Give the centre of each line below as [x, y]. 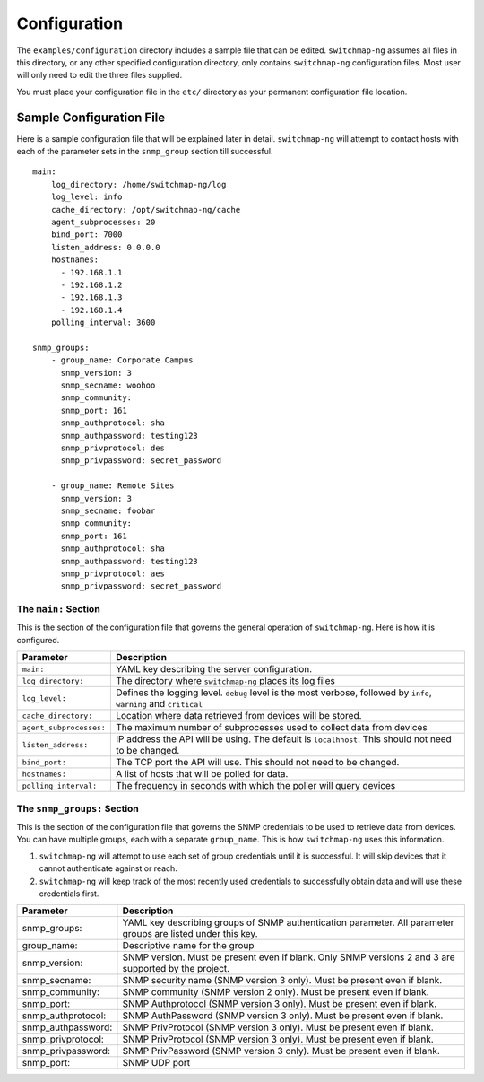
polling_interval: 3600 [103, 323]
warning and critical [159, 704]
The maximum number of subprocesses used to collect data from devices [271, 728]
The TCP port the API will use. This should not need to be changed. [257, 763]
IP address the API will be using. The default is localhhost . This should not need [283, 739]
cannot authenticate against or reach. [108, 868]
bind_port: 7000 [86, 235]
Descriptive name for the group [188, 946]
